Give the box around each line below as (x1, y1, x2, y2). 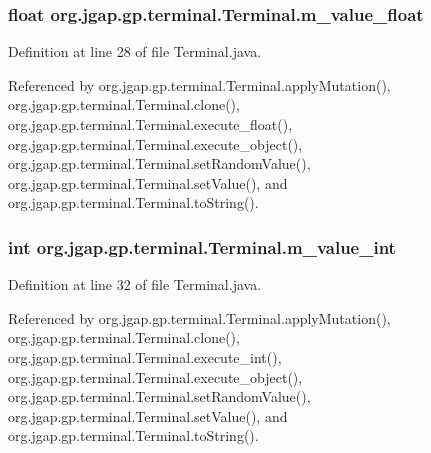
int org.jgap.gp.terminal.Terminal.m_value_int (8, 234, 396, 259)
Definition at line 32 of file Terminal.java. (8, 274, 262, 295)
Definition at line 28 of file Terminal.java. (8, 41, 262, 62)
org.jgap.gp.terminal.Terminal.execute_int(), (8, 346, 282, 367)
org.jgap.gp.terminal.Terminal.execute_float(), (8, 114, 293, 134)
